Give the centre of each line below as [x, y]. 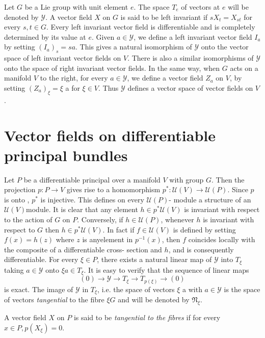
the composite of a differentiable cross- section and [83, 249]
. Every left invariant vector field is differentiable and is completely [151, 27]
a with [192, 289]
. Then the [228, 179]
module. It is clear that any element [82, 209]
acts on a [244, 68]
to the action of [28, 219]
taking [14, 269]
